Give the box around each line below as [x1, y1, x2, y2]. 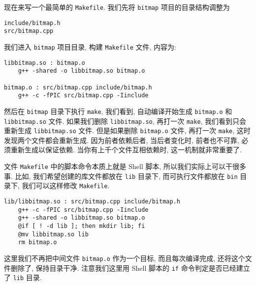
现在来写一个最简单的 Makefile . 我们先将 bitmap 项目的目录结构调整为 [4, 2, 230, 12]
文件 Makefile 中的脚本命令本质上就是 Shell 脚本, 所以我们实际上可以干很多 [4, 161, 247, 171]
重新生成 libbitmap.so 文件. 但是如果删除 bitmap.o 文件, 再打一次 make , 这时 [4, 125, 251, 136]
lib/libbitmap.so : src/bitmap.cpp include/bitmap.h [4, 198, 180, 205]
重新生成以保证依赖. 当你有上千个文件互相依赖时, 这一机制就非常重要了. [10, 144, 242, 155]
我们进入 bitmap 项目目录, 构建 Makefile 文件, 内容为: [4, 41, 176, 52]
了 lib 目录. [4, 272, 42, 283]
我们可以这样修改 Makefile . [22, 180, 110, 191]
